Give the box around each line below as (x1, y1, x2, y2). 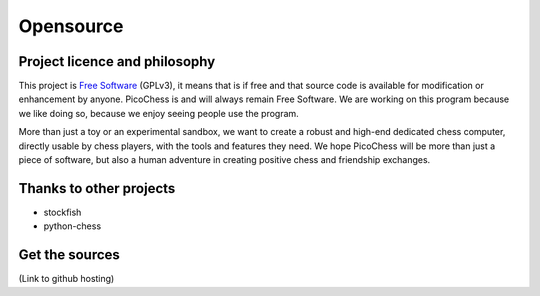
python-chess (43, 220, 102, 232)
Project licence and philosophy (18, 53, 216, 70)
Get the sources (18, 246, 120, 264)
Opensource (18, 15, 124, 37)
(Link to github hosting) (18, 273, 115, 285)
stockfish (43, 206, 82, 218)
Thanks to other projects (18, 180, 176, 197)
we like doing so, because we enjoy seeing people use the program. (18, 107, 299, 119)
